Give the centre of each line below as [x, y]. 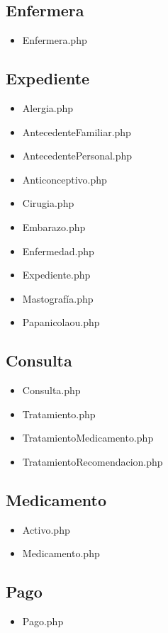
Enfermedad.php [58, 251]
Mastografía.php [58, 298]
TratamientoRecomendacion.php [93, 461]
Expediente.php [56, 275]
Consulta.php [51, 390]
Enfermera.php [55, 40]
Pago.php [43, 621]
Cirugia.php [48, 203]
